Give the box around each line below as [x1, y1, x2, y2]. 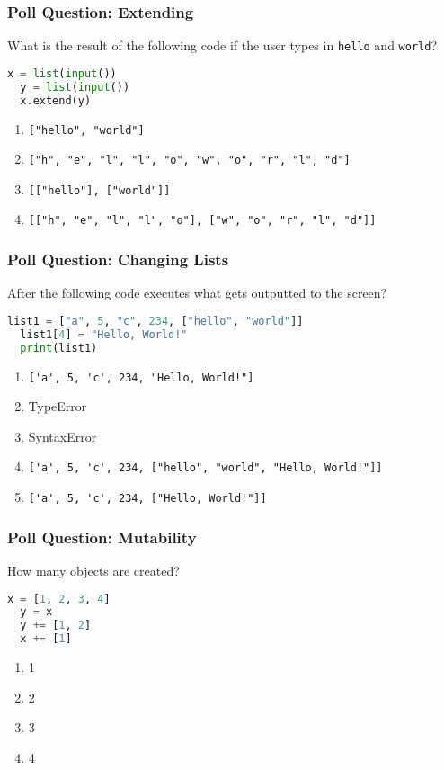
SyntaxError [28, 426, 97, 445]
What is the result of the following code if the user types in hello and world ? [7, 36, 437, 55]
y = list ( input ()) [20, 80, 130, 94]
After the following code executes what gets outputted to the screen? [7, 283, 387, 302]
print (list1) [20, 341, 98, 354]
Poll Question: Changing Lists [7, 248, 229, 271]
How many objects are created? [7, 560, 180, 579]
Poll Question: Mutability [7, 525, 197, 548]
